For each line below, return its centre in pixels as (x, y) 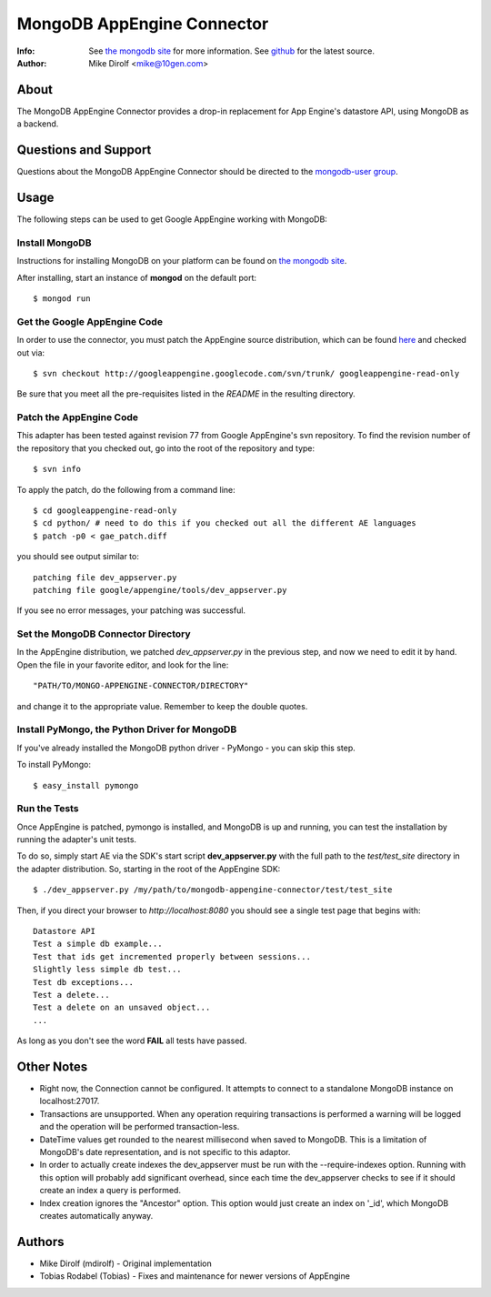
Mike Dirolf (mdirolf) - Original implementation (126, 1263)
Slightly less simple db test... (107, 970)
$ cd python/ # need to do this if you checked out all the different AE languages (225, 523)
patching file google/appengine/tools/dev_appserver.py (160, 590)
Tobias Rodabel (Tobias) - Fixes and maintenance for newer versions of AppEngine (195, 1276)
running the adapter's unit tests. (76, 840)
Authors (40, 1242)
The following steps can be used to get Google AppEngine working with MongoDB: (172, 219)
